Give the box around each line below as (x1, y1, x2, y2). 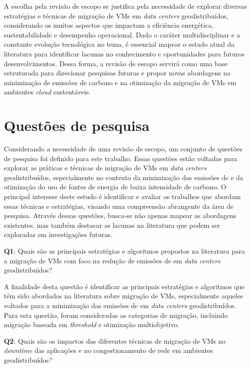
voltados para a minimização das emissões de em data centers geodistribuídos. (4, 300, 236, 310)
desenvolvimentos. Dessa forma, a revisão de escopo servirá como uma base (4, 58, 228, 68)
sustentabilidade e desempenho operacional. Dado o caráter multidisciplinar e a (4, 29, 240, 39)
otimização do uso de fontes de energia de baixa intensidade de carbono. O (4, 182, 227, 192)
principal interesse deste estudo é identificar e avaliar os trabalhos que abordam (4, 191, 241, 202)
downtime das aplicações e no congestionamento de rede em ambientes (4, 345, 213, 355)
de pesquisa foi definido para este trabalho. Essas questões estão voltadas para (4, 153, 237, 163)
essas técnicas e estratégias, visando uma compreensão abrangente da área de (4, 201, 234, 211)
